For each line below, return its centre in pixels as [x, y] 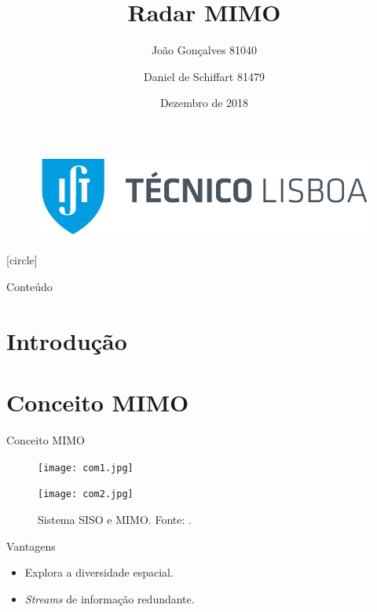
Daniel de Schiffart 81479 [204, 76]
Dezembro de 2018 [204, 103]
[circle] [22, 260]
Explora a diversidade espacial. [99, 572]
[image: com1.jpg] [86, 468]
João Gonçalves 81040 [204, 50]
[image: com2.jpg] [86, 494]
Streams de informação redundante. [110, 598]
